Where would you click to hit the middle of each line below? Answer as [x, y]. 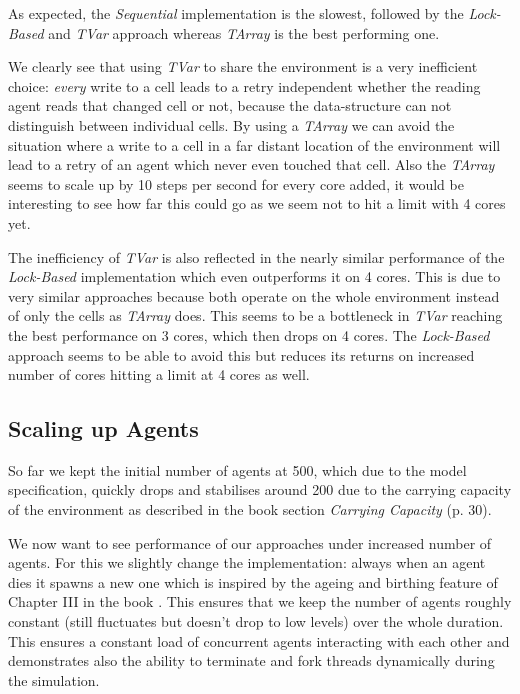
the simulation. [54, 679]
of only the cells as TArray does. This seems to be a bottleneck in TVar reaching [255, 315]
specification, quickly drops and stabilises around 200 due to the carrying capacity [260, 489]
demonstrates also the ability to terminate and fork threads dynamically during [251, 660]
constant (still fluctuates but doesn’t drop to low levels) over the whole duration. [256, 621]
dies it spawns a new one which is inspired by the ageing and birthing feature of [253, 581]
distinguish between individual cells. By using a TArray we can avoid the [231, 124]
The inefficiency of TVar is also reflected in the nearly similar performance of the [256, 256]
